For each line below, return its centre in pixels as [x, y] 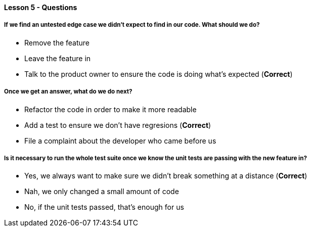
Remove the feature [57, 42]
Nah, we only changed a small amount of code [102, 192]
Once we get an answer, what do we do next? [68, 92]
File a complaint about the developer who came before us [120, 141]
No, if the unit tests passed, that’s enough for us [104, 207]
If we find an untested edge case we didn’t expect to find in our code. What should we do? [132, 25]
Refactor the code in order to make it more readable [110, 109]
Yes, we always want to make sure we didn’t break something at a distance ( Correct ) [166, 176]
